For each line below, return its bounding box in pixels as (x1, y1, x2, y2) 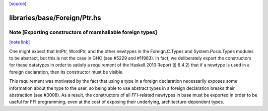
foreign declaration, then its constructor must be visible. (9, 69, 124, 75)
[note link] (9, 39, 30, 45)
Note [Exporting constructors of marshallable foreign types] (9, 29, 157, 36)
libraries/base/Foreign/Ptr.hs (9, 13, 101, 22)
